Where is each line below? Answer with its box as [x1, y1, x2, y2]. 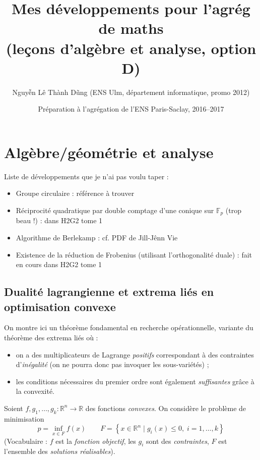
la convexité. [16, 386, 55, 396]
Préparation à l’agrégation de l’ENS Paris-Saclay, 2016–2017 [38, 104, 224, 114]
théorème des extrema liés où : [4, 332, 98, 343]
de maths [98, 18, 164, 38]
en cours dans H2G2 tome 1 [16, 259, 102, 270]
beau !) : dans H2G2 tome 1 [16, 215, 103, 226]
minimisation [4, 413, 44, 424]
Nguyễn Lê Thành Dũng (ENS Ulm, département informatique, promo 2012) [12, 86, 250, 97]
